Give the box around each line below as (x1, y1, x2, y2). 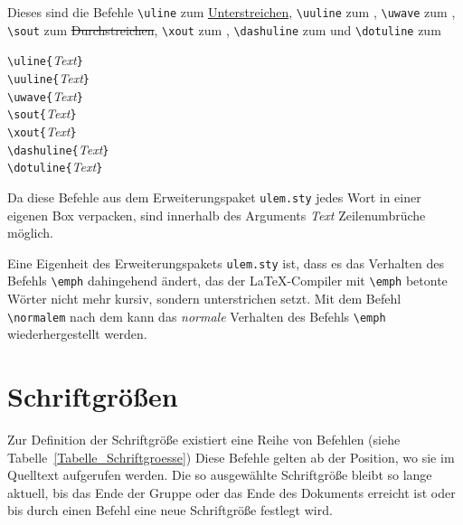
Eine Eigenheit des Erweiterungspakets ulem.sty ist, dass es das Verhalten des (7, 253, 444, 272)
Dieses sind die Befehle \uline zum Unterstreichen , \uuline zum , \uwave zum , (7, 3, 456, 21)
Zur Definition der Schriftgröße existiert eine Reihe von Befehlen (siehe (7, 430, 401, 449)
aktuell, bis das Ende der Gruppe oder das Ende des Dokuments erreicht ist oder (7, 483, 456, 502)
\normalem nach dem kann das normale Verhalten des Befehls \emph (7, 306, 386, 325)
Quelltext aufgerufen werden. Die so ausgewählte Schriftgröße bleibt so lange (7, 465, 432, 484)
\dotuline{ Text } (7, 157, 103, 176)
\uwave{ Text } (7, 86, 83, 105)
